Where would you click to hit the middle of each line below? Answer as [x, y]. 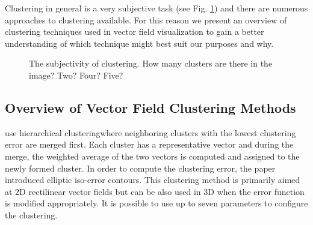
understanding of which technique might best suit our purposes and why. [139, 43]
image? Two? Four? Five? [76, 75]
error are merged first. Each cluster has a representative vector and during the [149, 144]
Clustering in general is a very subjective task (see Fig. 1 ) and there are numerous [156, 8]
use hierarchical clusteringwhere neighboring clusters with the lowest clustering [150, 132]
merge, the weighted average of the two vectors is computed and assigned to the [152, 156]
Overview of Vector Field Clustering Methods [150, 107]
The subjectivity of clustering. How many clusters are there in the [151, 63]
